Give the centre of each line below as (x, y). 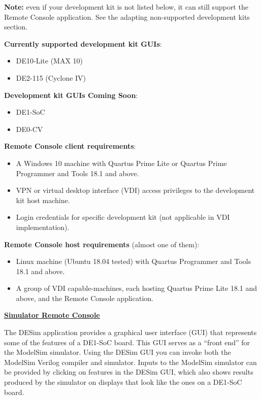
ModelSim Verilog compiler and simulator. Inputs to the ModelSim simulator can (130, 362)
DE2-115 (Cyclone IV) (51, 77)
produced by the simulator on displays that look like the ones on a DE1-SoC (123, 382)
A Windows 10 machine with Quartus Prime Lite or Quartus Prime (121, 163)
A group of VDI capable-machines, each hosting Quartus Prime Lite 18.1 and (137, 288)
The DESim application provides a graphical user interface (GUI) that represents (130, 332)
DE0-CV (29, 129)
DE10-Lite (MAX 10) (50, 61)
